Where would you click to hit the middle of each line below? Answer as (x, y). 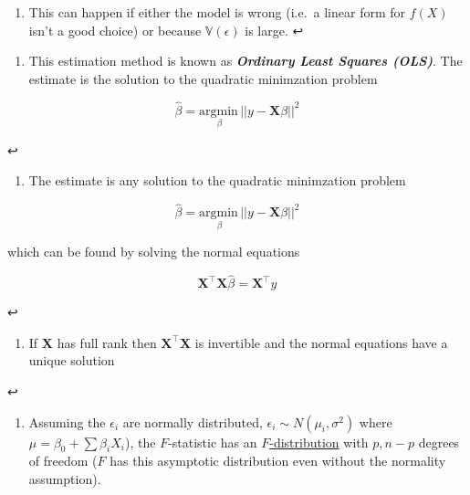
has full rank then (107, 342)
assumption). (65, 479)
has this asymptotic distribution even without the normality (278, 461)
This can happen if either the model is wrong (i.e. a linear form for (217, 12)
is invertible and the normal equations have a (321, 342)
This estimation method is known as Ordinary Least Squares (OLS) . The (245, 61)
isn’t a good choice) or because (115, 30)
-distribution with (319, 442)
